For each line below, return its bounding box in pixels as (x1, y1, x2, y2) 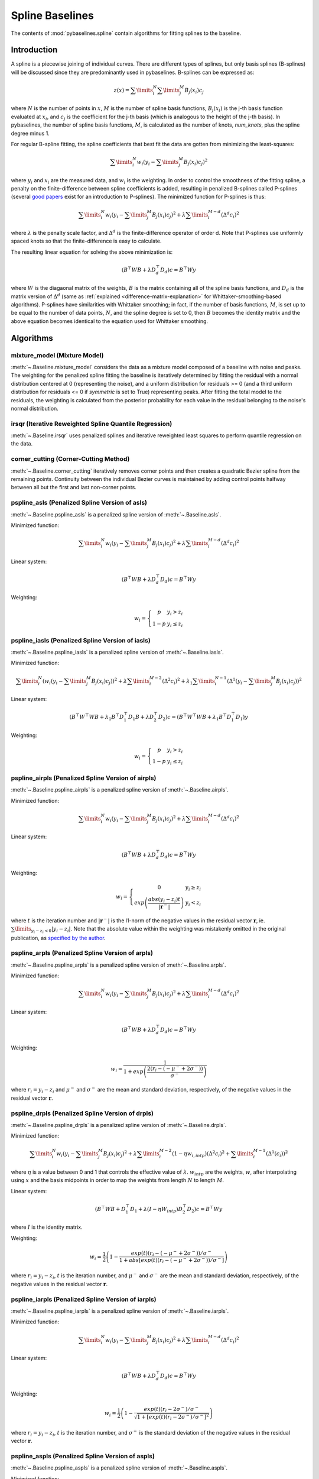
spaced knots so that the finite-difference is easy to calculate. (11, 237, 162, 245)
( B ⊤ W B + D (95, 1204, 126, 1212)
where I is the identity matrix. (11, 1223, 83, 1231)
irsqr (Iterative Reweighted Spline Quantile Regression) (11, 419, 172, 428)
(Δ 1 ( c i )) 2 (266, 1149, 288, 1159)
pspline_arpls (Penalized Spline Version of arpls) (11, 949, 154, 957)
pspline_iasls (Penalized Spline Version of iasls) (11, 636, 151, 644)
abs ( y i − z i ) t (148, 896, 181, 904)
